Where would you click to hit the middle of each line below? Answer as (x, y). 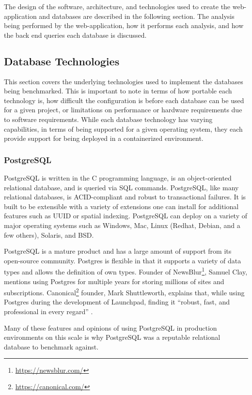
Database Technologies (62, 61)
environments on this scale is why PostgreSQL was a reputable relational (112, 337)
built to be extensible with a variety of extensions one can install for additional (121, 206)
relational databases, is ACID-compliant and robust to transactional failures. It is (125, 197)
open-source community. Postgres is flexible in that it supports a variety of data (123, 260)
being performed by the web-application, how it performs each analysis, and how (124, 25)
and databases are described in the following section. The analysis (137, 16)
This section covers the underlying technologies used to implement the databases (124, 81)
